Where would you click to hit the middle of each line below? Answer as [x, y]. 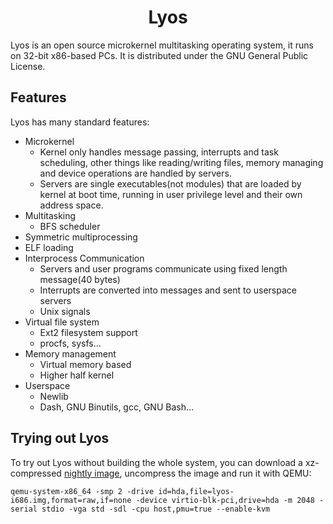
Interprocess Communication [84, 258]
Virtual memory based [85, 364]
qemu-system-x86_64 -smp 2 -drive [82, 491]
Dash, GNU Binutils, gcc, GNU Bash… [117, 407]
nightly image [91, 473]
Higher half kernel [77, 375]
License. [28, 66]
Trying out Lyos [60, 438]
